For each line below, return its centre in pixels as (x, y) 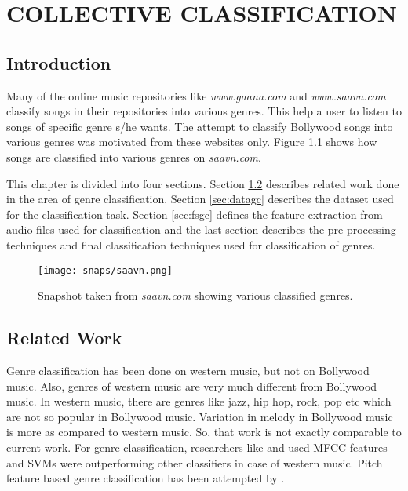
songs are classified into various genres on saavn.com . (134, 156)
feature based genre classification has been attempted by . (146, 478)
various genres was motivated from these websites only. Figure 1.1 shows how (192, 142)
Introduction (59, 62)
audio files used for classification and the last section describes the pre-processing (201, 229)
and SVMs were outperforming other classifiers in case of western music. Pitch (195, 462)
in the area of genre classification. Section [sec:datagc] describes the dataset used (200, 199)
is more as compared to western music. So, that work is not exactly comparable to (204, 432)
